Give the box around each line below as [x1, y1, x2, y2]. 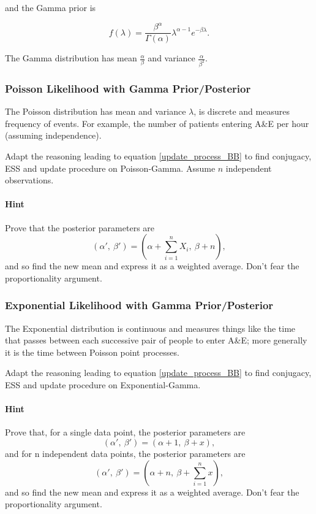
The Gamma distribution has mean [5, 52, 137, 64]
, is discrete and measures [194, 105, 290, 118]
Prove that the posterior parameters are [5, 221, 155, 234]
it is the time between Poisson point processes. [5, 345, 179, 358]
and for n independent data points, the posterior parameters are [5, 447, 246, 459]
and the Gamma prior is [5, 1, 96, 13]
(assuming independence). [5, 129, 102, 142]
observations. [5, 174, 54, 186]
